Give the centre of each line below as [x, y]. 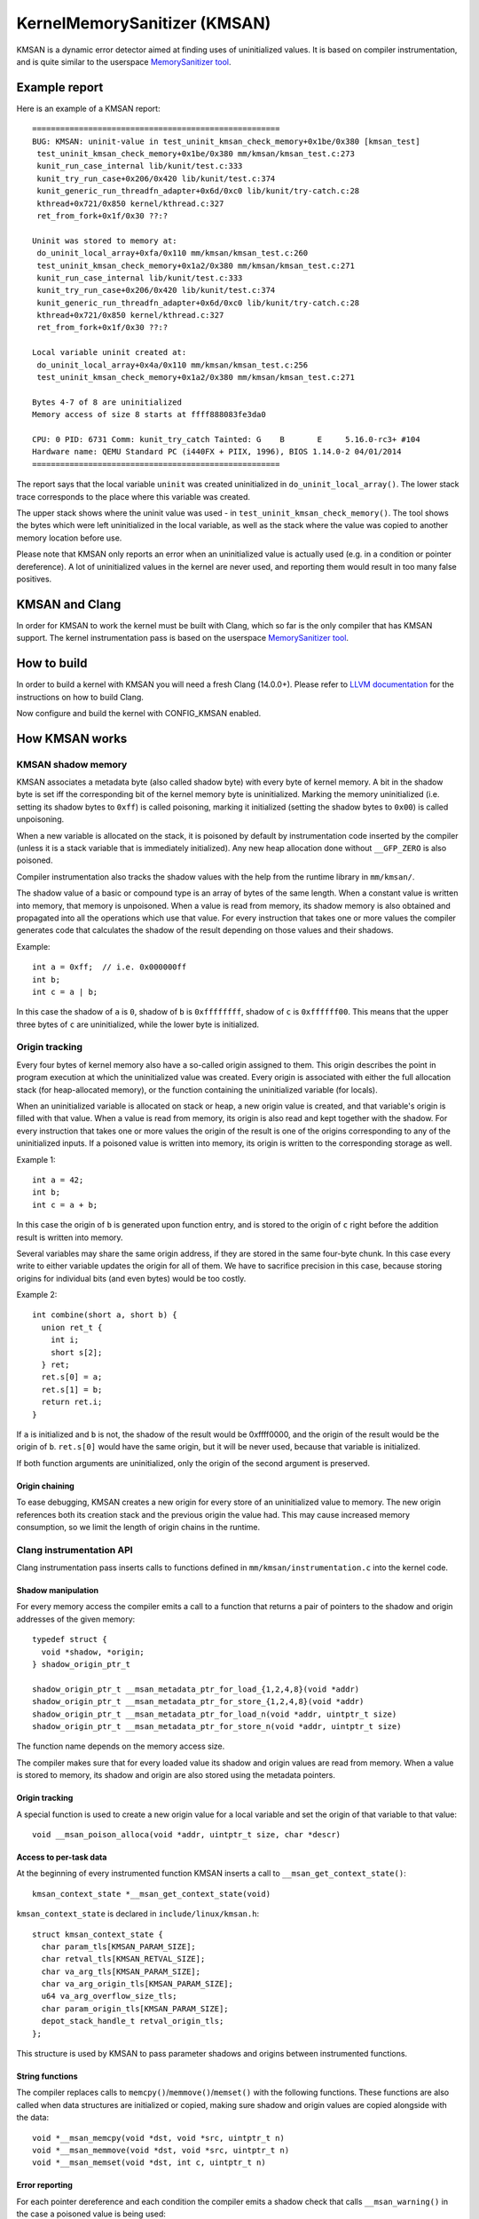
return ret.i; [72, 1402]
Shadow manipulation [58, 1591]
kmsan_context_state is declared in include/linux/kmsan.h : [138, 1914]
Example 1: [36, 1159]
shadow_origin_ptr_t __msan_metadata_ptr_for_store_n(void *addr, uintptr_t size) [217, 1726]
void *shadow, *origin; [93, 1652]
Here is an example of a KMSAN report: [88, 108]
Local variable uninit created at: [110, 352]
